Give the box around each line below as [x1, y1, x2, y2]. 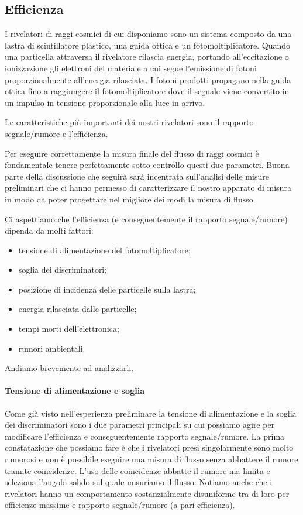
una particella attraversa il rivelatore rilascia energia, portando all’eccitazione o [5, 50, 289, 63]
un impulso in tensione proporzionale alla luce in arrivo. [5, 96, 205, 108]
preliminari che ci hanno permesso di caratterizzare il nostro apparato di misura [5, 181, 291, 194]
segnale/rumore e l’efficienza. [5, 127, 108, 139]
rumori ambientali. [18, 342, 85, 354]
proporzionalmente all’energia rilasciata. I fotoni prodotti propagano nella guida [5, 73, 291, 85]
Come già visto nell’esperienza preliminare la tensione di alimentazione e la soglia [5, 407, 297, 419]
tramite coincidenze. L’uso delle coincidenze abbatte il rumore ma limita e [5, 464, 270, 476]
